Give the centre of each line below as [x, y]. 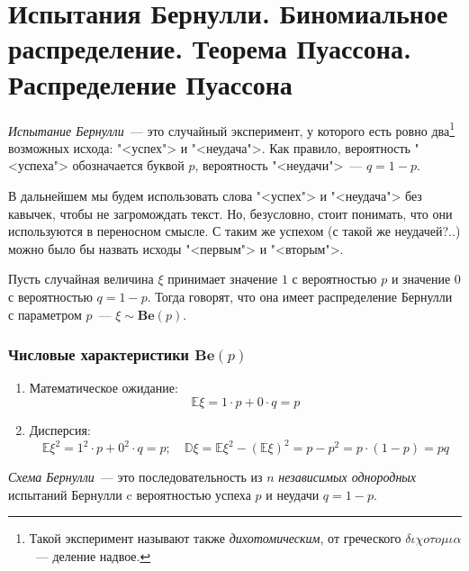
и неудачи [293, 494]
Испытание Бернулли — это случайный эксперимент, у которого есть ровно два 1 [231, 129]
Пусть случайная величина [81, 279]
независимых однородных [347, 476]
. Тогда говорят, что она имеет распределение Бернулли [300, 296]
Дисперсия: [60, 429]
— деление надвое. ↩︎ [93, 555]
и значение [421, 279]
